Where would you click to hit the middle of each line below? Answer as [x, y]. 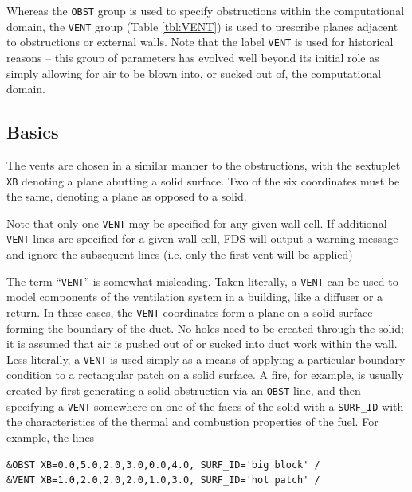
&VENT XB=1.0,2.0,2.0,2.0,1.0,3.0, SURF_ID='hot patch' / [163, 480]
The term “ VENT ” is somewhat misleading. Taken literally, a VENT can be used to [202, 281]
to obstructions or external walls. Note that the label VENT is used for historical [200, 42]
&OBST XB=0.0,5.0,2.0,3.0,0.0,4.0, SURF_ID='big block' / [163, 465]
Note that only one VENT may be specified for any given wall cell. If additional [197, 223]
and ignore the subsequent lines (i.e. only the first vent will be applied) [180, 254]
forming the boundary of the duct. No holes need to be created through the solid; [205, 328]
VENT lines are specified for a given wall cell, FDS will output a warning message [202, 238]
